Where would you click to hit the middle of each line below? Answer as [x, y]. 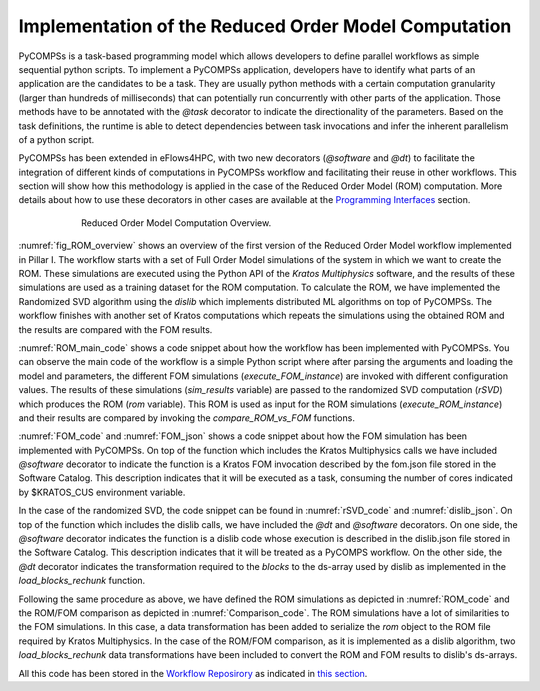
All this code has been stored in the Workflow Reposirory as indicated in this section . [193, 673]
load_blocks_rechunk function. [82, 581]
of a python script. [56, 139]
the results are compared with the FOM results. [115, 329]
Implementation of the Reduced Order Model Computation [265, 26]
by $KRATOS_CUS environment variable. [102, 492]
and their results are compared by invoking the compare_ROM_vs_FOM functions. [186, 417]
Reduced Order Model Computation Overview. [176, 222]
